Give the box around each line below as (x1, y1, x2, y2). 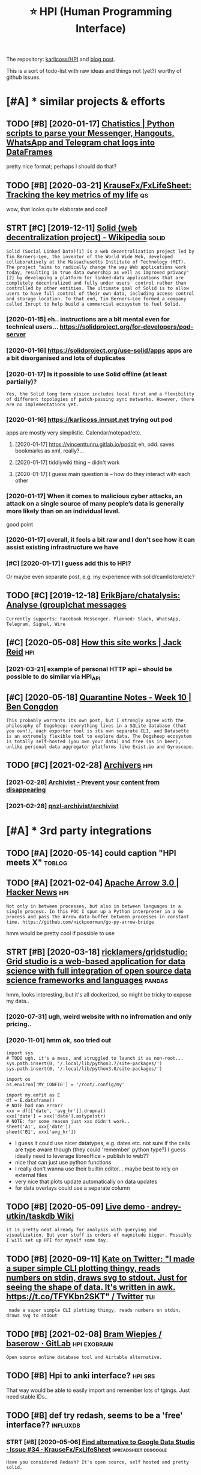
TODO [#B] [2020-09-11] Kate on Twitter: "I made (6, 1254, 195, 1264)
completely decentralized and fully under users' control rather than (6, 280, 187, 286)
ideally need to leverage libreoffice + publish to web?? (14, 1152, 149, 1159)
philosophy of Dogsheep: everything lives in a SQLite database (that (6, 723, 187, 729)
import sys (6, 1050, 34, 1056)
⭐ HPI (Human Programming (29, 5, 172, 19)
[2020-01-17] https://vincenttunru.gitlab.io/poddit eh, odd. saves (14, 441, 175, 448)
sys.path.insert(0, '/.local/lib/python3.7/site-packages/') (6, 1060, 163, 1066)
